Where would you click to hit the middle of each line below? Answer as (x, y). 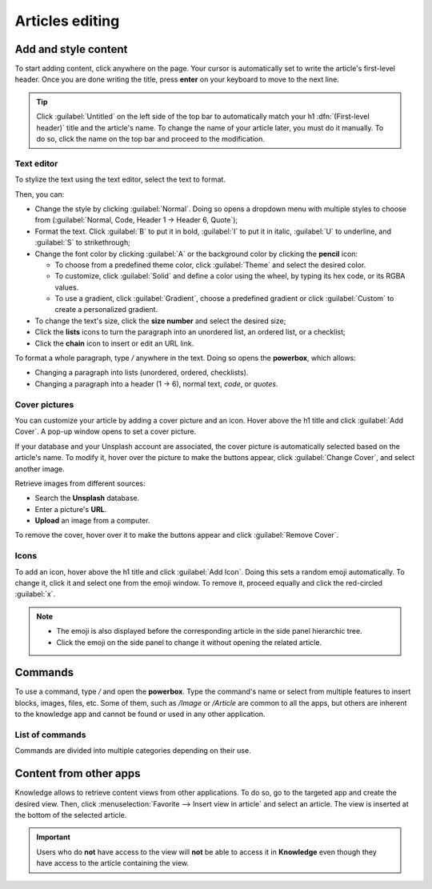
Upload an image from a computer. (92, 521)
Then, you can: (40, 194)
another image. (40, 469)
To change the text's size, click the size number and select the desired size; (160, 321)
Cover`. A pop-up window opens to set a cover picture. (105, 431)
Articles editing (67, 21)
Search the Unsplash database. (87, 498)
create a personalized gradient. (106, 310)
